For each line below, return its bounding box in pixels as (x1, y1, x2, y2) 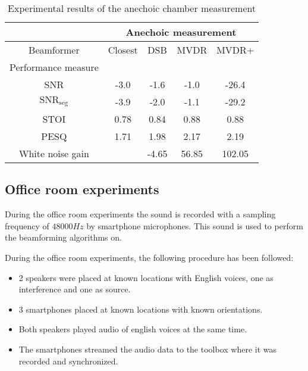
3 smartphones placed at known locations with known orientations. (18, 303, 263, 315)
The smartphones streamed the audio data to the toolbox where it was (18, 342, 277, 355)
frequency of (5, 219, 49, 232)
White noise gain (18, 146, 89, 160)
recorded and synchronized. (18, 354, 118, 367)
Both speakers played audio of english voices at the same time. (18, 323, 247, 335)
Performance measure (10, 60, 99, 74)
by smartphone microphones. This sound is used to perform (86, 219, 303, 232)
